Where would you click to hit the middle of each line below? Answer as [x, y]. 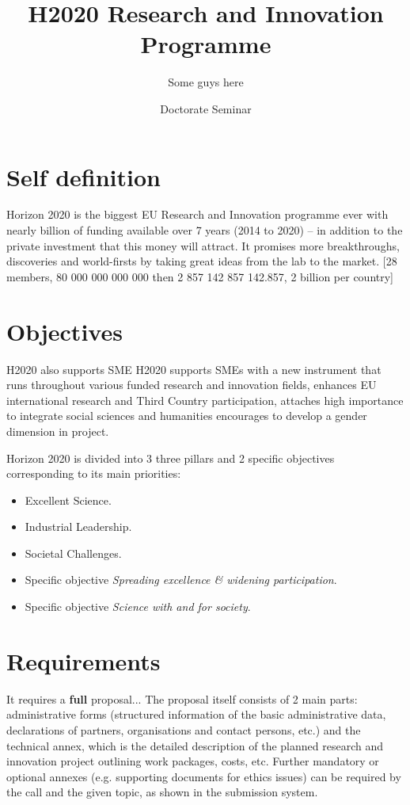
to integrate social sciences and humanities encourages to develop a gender [187, 416]
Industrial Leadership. [78, 526]
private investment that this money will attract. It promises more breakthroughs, [203, 245]
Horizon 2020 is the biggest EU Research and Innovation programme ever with [197, 214]
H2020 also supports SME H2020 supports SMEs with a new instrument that [194, 369]
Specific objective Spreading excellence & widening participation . [181, 580]
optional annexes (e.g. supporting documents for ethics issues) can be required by [204, 776]
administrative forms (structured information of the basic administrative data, [196, 714]
